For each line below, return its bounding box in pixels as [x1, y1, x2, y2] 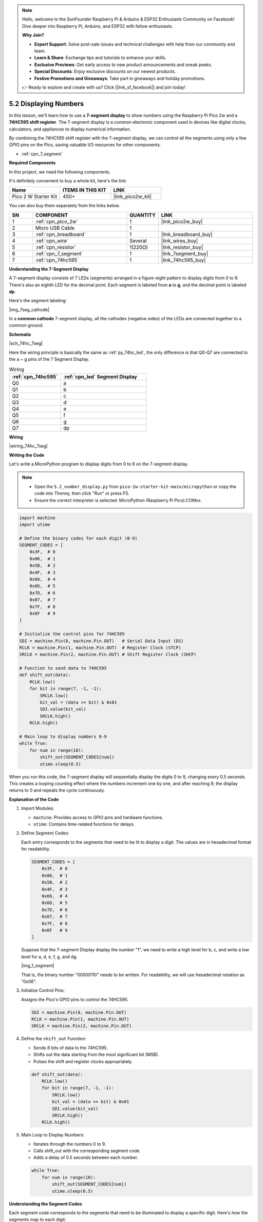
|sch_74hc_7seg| [9, 340, 43, 347]
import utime [19, 522, 51, 527]
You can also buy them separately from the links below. [9, 203, 120, 209]
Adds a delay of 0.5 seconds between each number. [33, 1155, 138, 1160]
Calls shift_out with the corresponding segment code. [33, 1148, 141, 1154]
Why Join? [22, 32, 44, 38]
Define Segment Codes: [21, 830, 69, 836]
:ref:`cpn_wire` [35, 237, 69, 244]
